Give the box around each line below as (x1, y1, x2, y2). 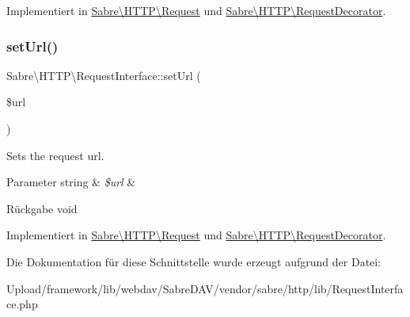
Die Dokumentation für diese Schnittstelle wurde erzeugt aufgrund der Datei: (6, 253, 382, 269)
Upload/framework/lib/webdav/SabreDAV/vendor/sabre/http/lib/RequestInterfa (6, 280, 404, 296)
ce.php (6, 296, 38, 312)
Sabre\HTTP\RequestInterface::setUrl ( (6, 67, 201, 83)
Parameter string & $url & (6, 174, 136, 190)
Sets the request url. (6, 147, 104, 163)
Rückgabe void (6, 200, 78, 216)
